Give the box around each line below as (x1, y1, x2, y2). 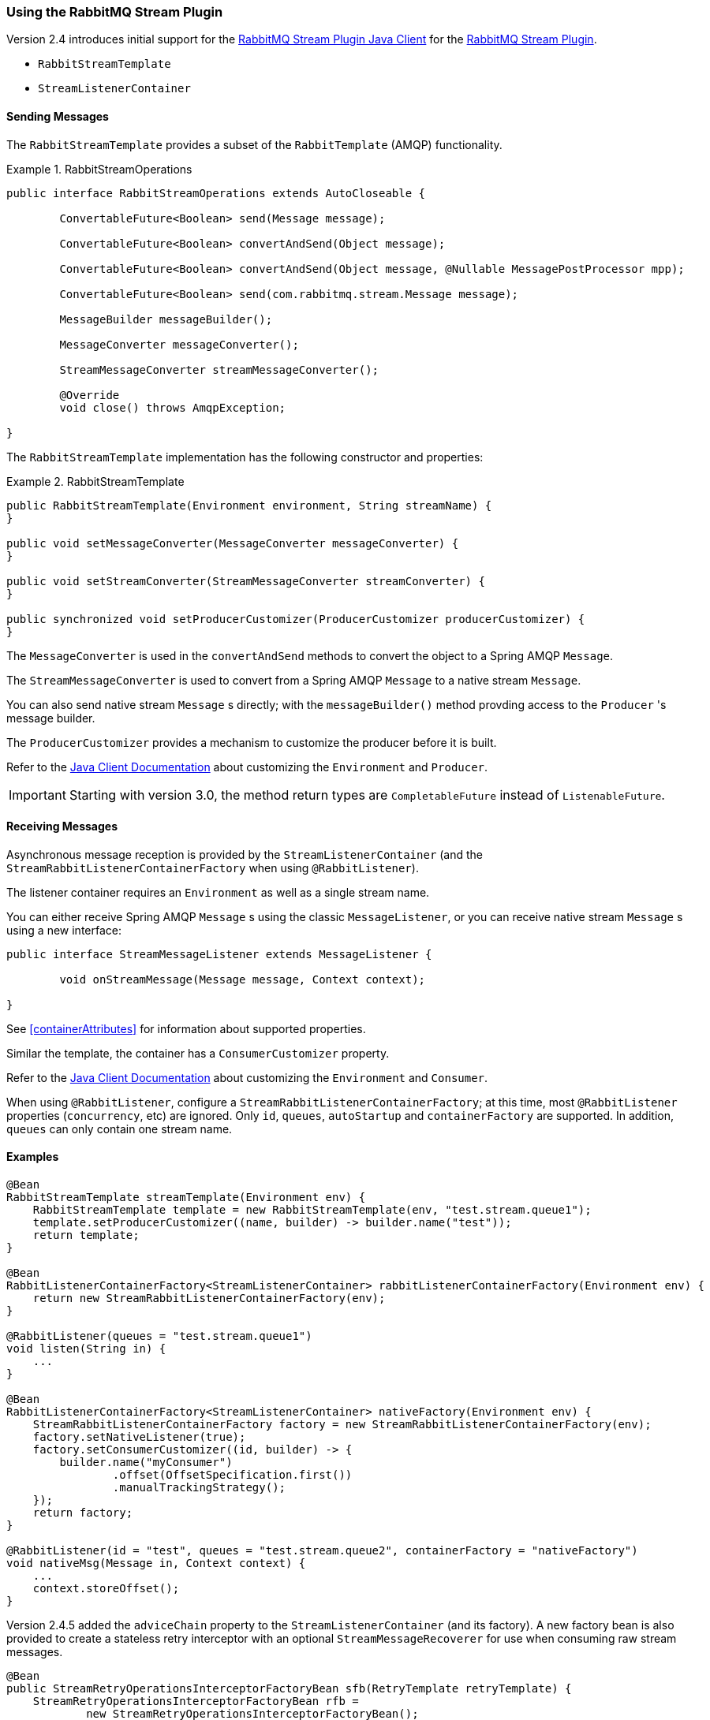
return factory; (32, 1506, 133, 1520)
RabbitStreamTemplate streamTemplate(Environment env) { (6, 1191, 366, 1204)
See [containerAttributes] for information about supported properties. (6, 1021, 366, 1035)
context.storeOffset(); (32, 1582, 180, 1595)
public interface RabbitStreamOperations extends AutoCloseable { (6, 186, 426, 200)
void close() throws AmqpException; (59, 401, 286, 414)
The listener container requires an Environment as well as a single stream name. (6, 885, 430, 899)
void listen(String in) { (6, 1342, 166, 1356)
